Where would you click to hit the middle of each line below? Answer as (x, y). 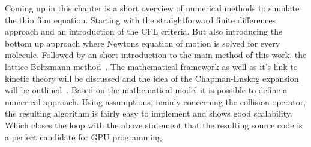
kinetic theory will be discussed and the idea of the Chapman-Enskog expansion (152, 78)
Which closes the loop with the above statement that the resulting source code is (154, 125)
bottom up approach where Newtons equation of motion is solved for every (143, 43)
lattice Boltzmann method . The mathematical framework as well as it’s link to (151, 66)
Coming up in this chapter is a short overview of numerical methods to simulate (152, 8)
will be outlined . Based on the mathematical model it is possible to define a (146, 90)
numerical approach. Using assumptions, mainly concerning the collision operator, (155, 101)
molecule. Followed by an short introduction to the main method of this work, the (156, 55)
